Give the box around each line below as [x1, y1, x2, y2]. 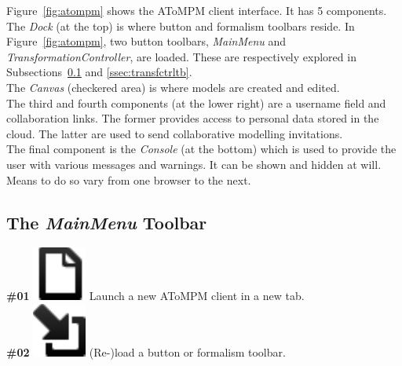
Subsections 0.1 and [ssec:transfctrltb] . [6, 64, 192, 80]
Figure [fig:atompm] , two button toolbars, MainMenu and [6, 33, 287, 49]
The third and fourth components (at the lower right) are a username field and [6, 94, 386, 111]
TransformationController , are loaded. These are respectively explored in [6, 48, 356, 64]
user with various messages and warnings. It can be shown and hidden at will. [6, 156, 382, 172]
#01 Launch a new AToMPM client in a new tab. [6, 287, 305, 304]
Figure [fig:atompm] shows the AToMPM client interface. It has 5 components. [6, 2, 387, 18]
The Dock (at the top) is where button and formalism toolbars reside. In [6, 17, 355, 34]
